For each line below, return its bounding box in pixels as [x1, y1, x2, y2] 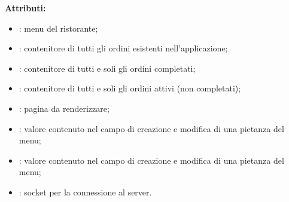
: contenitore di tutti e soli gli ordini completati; [19, 62, 196, 74]
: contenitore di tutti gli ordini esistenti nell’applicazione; [19, 42, 228, 54]
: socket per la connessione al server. [19, 185, 152, 198]
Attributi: [5, 2, 46, 14]
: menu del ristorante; [19, 22, 98, 34]
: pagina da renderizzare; [19, 102, 109, 114]
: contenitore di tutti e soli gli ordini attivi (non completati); [19, 82, 241, 94]
